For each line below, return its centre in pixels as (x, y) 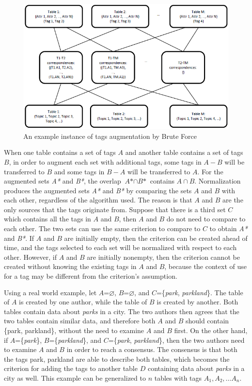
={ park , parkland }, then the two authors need (176, 340)
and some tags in (79, 171)
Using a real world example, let (50, 292)
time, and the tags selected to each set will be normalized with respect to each (120, 247)
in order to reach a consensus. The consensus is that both (152, 349)
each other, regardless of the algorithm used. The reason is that (98, 200)
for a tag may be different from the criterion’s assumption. (91, 276)
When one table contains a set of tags (60, 152)
